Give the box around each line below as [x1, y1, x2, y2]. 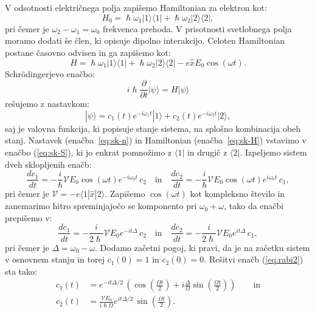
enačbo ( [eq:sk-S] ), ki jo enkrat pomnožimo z [5, 146, 172, 159]
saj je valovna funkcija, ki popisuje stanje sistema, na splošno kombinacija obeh [5, 122, 301, 134]
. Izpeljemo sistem [240, 146, 307, 159]
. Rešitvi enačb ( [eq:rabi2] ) [204, 253, 303, 266]
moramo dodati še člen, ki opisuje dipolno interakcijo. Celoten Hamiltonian [5, 34, 285, 47]
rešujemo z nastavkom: [5, 97, 90, 110]
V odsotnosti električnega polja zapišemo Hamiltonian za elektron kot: [5, 1, 267, 13]
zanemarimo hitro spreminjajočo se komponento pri [5, 199, 197, 212]
